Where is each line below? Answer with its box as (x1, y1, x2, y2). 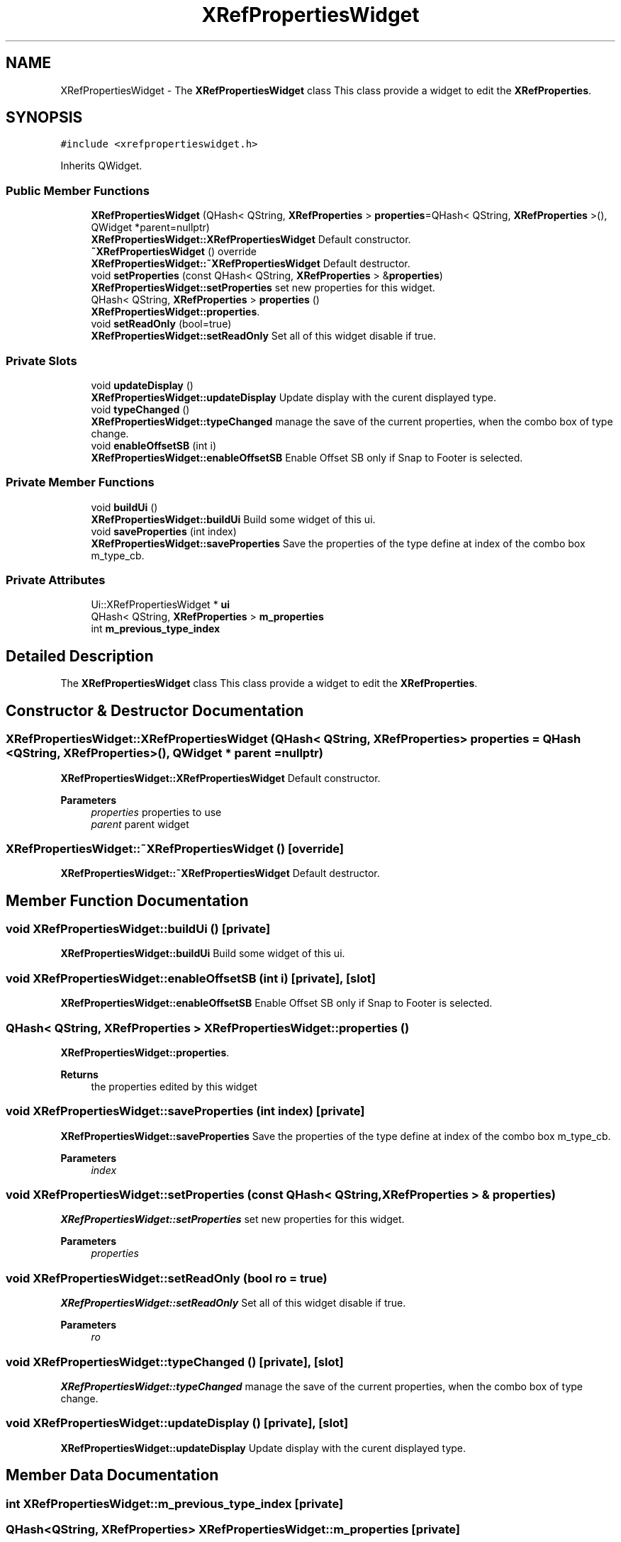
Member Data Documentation (6, 1466, 219, 1485)
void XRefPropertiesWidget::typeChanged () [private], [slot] (6, 1354, 344, 1369)
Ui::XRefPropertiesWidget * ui (91, 598, 230, 611)
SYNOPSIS (6, 108, 83, 127)
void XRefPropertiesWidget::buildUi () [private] (6, 922, 271, 937)
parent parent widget (91, 817, 189, 830)
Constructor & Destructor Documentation (6, 701, 304, 720)
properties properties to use (91, 805, 222, 818)
